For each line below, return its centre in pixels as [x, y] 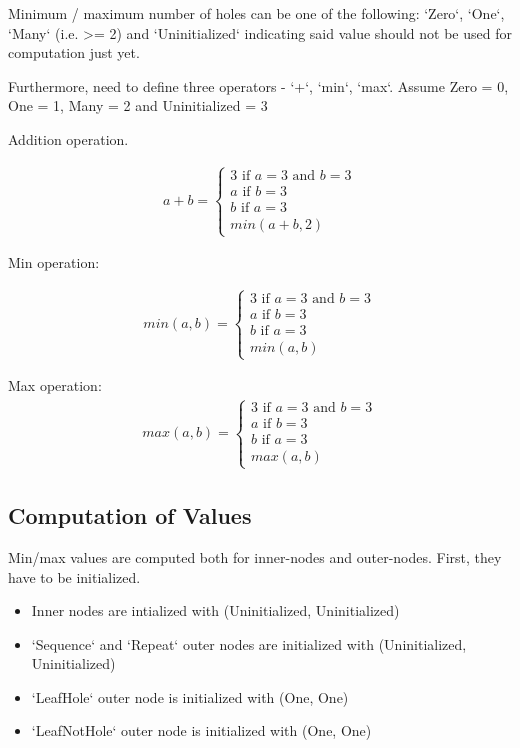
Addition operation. [68, 138]
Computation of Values [130, 515]
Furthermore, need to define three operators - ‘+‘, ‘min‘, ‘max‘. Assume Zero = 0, [258, 85]
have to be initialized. [74, 576]
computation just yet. [74, 52]
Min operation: [54, 262]
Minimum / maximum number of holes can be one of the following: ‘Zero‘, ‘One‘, [256, 13]
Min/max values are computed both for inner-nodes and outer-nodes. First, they [255, 556]
